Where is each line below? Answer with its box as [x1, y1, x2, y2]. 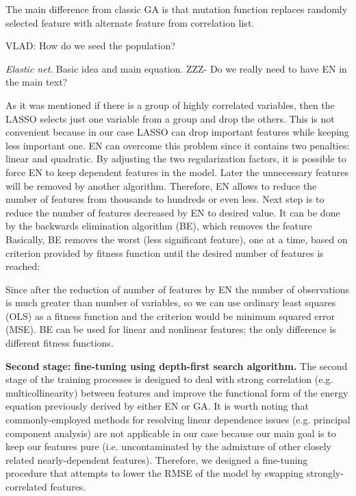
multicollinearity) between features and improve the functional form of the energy [5, 385, 348, 399]
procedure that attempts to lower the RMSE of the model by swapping [5, 466, 304, 480]
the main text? [5, 75, 68, 89]
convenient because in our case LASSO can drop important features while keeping [5, 125, 349, 139]
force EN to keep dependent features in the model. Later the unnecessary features [5, 164, 348, 179]
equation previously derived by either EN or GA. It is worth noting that [5, 399, 309, 413]
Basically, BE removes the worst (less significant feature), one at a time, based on [5, 232, 348, 246]
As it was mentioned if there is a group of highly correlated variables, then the [5, 97, 335, 112]
